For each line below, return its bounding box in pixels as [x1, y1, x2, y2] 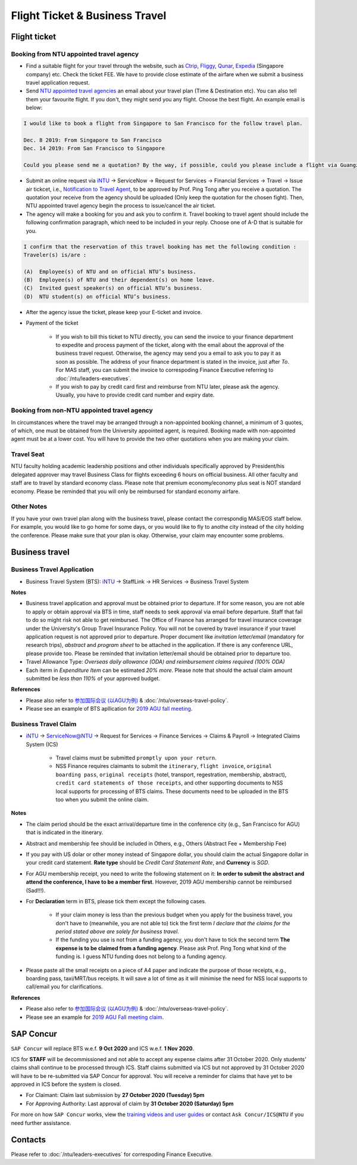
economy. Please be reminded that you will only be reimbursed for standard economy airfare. [11, 488, 240, 495]
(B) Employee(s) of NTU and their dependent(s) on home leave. [23, 277, 215, 283]
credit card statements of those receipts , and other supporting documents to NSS [55, 779, 283, 786]
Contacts [11, 1135, 46, 1145]
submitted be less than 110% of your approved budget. [26, 674, 161, 682]
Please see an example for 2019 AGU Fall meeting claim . [26, 1014, 164, 1021]
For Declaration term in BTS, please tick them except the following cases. [26, 897, 206, 904]
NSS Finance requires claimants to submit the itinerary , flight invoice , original [55, 763, 272, 770]
